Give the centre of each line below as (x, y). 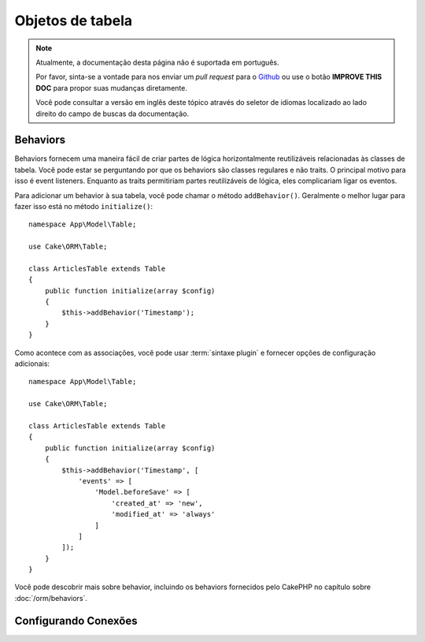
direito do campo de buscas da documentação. (112, 114)
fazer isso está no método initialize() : (84, 206)
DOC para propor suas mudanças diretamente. (112, 88)
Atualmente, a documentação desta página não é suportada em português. (157, 62)
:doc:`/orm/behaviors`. (51, 598)
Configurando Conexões (76, 620)
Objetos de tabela (74, 21)
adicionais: (32, 364)
